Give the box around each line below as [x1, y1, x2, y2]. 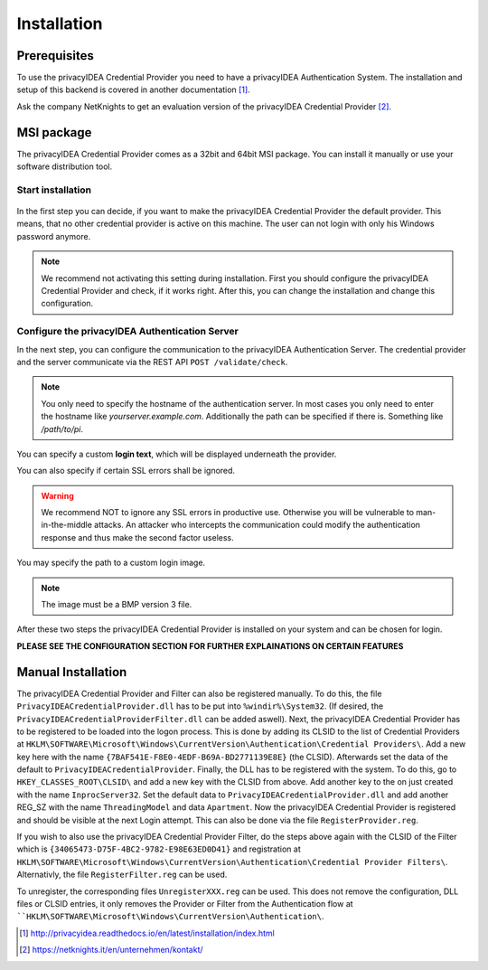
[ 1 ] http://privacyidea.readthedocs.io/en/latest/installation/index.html [19, 928, 275, 938]
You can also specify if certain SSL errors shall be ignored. [16, 466, 235, 476]
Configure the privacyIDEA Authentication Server [16, 325, 239, 338]
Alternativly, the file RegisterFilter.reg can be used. [16, 869, 228, 881]
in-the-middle [41, 520, 92, 531]
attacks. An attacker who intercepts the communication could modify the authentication [93, 520, 420, 531]
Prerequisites [16, 48, 94, 63]
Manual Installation [16, 664, 127, 680]
